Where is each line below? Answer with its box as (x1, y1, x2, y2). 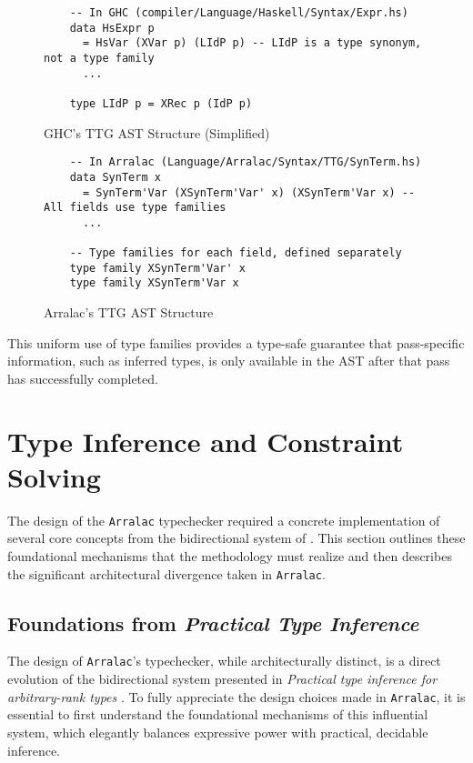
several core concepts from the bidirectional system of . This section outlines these (7, 528, 466, 547)
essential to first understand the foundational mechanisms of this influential (7, 705, 428, 724)
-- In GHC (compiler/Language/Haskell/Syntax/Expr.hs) (69, 6, 408, 19)
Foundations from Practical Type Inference (7, 608, 419, 637)
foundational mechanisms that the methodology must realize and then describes (7, 547, 452, 566)
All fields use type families (44, 201, 226, 215)
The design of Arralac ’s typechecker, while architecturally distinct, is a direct (7, 651, 441, 670)
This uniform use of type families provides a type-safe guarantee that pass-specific (7, 333, 465, 352)
